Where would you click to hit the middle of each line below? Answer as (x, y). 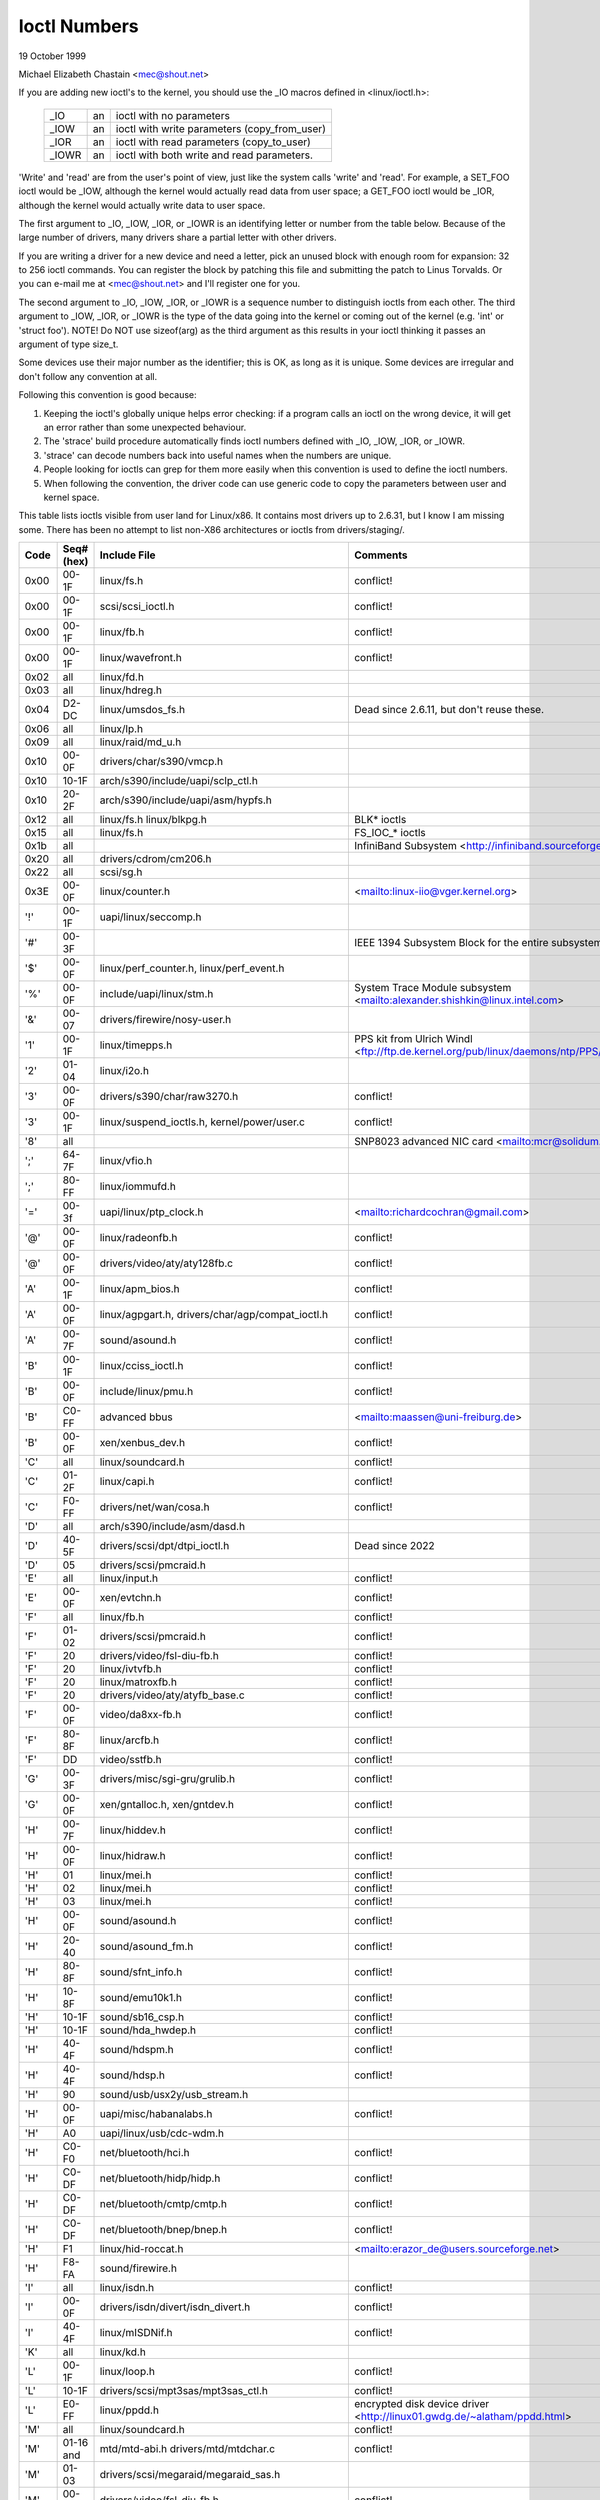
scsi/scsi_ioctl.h (137, 607)
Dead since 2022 (394, 1546)
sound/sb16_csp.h (142, 2017)
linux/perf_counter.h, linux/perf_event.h (192, 968)
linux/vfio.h (126, 1161)
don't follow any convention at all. (88, 376)
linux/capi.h (127, 1482)
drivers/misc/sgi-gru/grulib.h (167, 1779)
